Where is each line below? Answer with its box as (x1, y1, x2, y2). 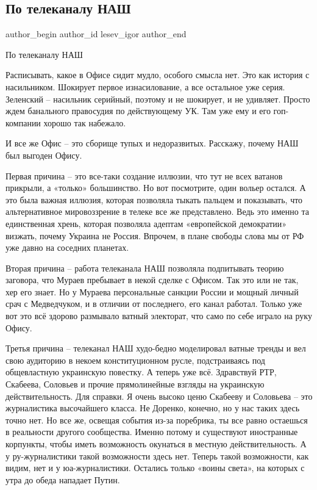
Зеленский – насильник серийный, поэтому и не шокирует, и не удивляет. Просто (5, 92, 310, 105)
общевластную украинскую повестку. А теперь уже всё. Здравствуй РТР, (5, 366, 277, 378)
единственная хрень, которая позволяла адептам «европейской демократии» (5, 217, 287, 229)
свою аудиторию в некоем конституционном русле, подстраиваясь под (5, 353, 265, 366)
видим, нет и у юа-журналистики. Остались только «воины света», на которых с (5, 461, 305, 474)
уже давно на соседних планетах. (5, 241, 129, 254)
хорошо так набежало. (43, 116, 126, 129)
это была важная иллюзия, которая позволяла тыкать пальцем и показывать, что (5, 193, 303, 206)
